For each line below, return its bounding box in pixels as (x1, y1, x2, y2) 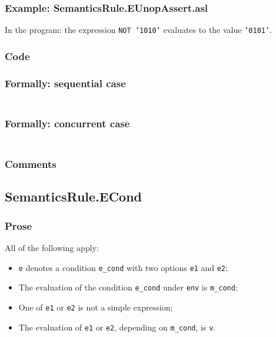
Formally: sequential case (5, 75, 126, 90)
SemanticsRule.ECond (5, 187, 142, 206)
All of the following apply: (5, 242, 99, 254)
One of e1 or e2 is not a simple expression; (18, 300, 173, 313)
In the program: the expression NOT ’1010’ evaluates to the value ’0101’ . (5, 24, 272, 36)
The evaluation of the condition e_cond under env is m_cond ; (18, 281, 238, 293)
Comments (5, 157, 56, 171)
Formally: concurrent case (5, 116, 130, 131)
